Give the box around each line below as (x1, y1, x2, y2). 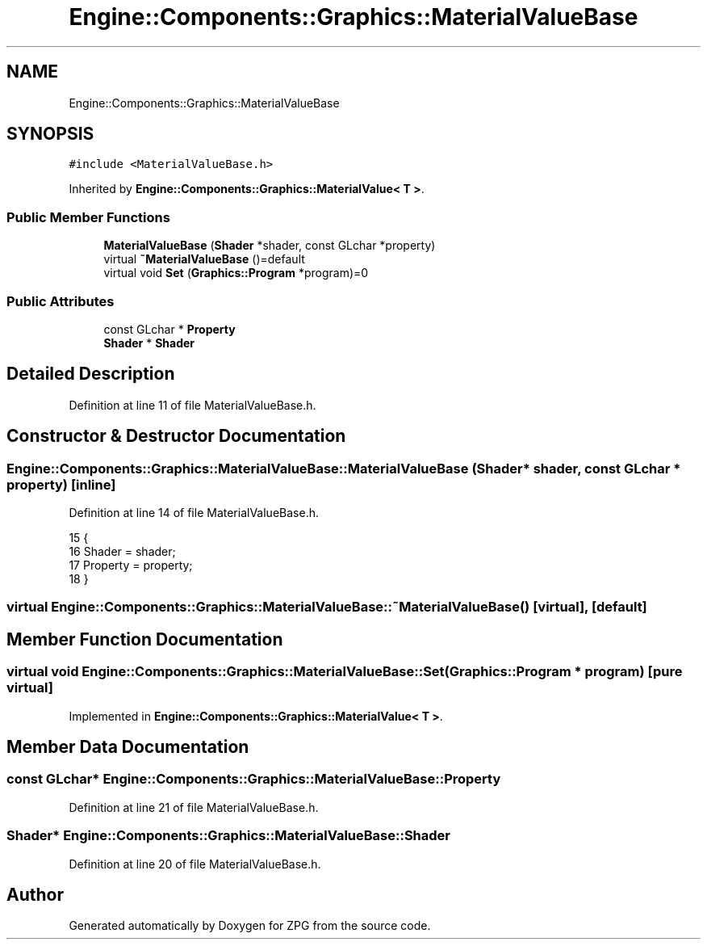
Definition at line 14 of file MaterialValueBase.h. (69, 506, 319, 519)
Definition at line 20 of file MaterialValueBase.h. (69, 856, 321, 871)
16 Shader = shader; (69, 544, 176, 558)
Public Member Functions (6, 208, 170, 225)
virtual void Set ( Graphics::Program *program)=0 (103, 266, 369, 280)
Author (6, 884, 64, 905)
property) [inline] (6, 476, 116, 493)
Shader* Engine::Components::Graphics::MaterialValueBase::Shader (6, 827, 451, 844)
